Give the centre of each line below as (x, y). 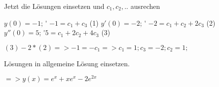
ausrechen (145, 6)
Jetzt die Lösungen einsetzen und (54, 6)
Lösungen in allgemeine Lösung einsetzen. (67, 63)
